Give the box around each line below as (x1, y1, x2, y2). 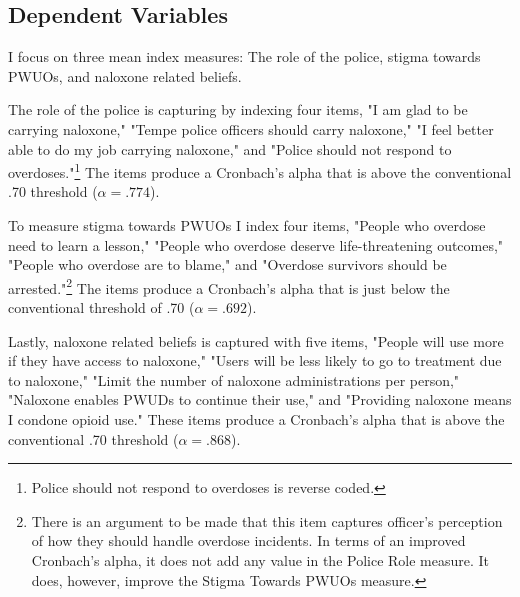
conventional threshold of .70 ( (8, 297, 195, 318)
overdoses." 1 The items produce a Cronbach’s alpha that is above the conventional (8, 159, 512, 182)
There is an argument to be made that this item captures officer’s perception (31, 510, 503, 531)
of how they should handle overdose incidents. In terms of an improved (31, 530, 466, 551)
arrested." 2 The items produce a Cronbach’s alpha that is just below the (8, 274, 450, 298)
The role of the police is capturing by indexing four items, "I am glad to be (8, 99, 468, 120)
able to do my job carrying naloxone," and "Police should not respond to (8, 138, 452, 159)
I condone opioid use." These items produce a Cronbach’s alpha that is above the (8, 409, 505, 430)
